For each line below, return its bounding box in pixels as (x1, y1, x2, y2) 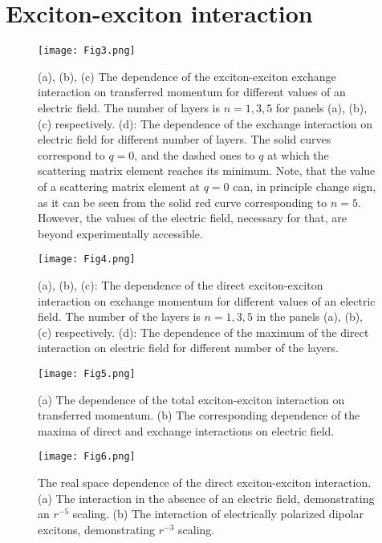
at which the (267, 146, 329, 163)
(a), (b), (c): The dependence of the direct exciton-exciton (38, 276, 323, 293)
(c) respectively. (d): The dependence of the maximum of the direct (38, 323, 369, 340)
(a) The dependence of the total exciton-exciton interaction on (38, 391, 345, 407)
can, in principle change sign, (233, 177, 376, 194)
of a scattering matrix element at (38, 177, 200, 194)
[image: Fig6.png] (38, 451, 136, 463)
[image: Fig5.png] (38, 367, 136, 379)
